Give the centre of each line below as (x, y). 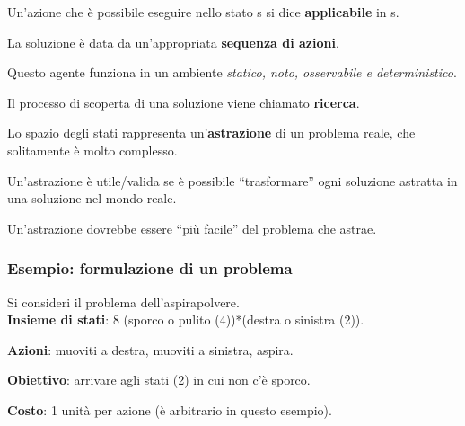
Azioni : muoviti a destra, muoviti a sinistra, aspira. (150, 349)
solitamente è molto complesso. (92, 150)
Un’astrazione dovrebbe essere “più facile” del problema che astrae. (192, 228)
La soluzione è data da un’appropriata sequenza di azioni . (173, 42)
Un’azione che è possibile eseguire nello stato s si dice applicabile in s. (203, 12)
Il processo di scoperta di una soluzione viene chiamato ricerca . (184, 102)
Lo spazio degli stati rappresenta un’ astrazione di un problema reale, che (211, 133)
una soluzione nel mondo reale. (92, 198)
